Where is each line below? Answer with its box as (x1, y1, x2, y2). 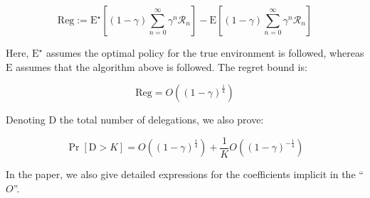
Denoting (6, 112, 46, 127)
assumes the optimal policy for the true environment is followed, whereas (46, 45, 364, 60)
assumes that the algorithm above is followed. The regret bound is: (16, 59, 307, 74)
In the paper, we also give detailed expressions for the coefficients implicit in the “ (6, 167, 364, 182)
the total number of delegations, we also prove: (59, 112, 264, 127)
